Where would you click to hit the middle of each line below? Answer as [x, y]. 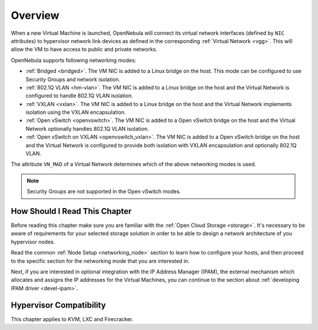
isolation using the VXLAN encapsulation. [76, 113]
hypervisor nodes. [33, 242]
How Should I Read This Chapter [71, 211]
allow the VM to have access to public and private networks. [84, 49]
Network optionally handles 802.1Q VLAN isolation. [87, 128]
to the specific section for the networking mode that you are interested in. [100, 261]
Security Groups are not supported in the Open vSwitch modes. [104, 192]
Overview [35, 15]
